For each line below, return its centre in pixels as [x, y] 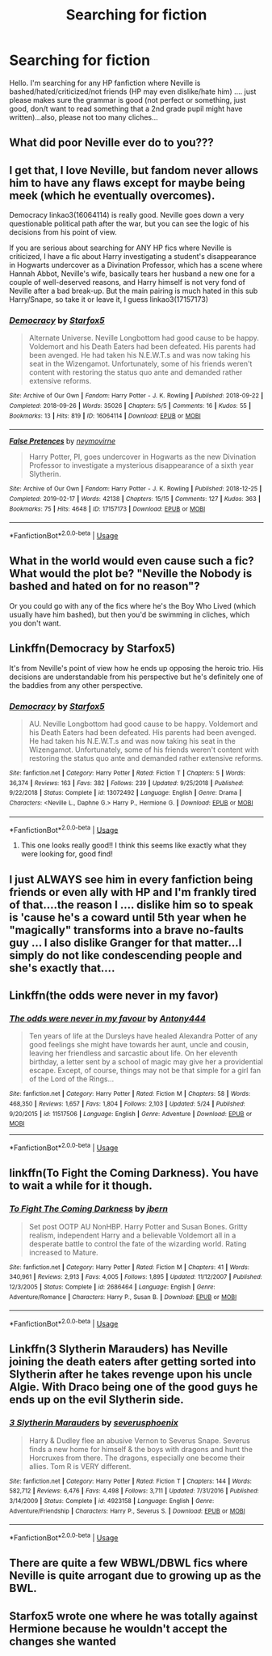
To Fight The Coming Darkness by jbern [89, 1209]
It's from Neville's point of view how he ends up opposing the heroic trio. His [136, 668]
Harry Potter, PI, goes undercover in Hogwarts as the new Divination [142, 457]
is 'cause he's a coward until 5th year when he [128, 917]
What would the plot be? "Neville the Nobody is [131, 573]
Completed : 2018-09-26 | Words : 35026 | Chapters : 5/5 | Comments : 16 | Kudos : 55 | [130, 406]
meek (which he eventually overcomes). [112, 195]
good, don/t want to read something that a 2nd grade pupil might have [126, 108]
